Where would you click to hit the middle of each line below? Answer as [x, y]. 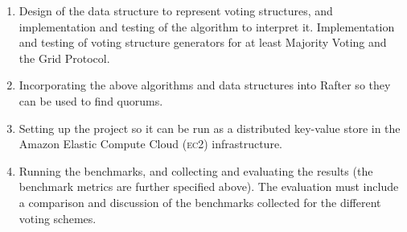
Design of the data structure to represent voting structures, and [176, 10]
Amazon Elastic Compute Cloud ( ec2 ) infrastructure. [150, 144]
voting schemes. [58, 218]
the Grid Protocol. [64, 58]
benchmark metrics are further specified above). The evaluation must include [209, 186]
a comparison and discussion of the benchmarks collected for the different [200, 202]
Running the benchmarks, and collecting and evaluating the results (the [196, 170]
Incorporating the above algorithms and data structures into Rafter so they [205, 85]
